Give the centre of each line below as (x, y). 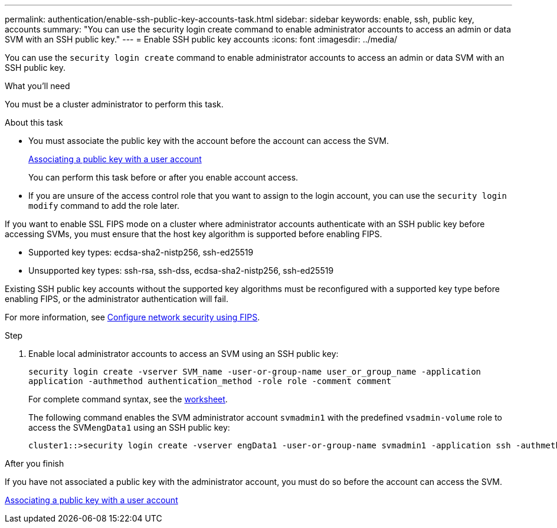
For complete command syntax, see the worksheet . (128, 399)
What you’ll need (37, 86)
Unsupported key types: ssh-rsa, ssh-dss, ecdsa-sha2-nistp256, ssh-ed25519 (181, 270)
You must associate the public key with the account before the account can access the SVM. (209, 141)
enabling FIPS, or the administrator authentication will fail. (117, 299)
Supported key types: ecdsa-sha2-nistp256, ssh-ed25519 (141, 252)
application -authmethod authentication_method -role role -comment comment (210, 381)
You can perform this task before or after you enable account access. (163, 177)
